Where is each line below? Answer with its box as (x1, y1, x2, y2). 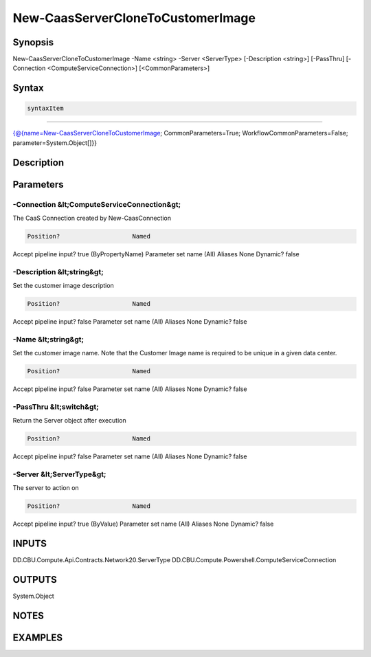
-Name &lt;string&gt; (12, 334, 85, 344)
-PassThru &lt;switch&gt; (12, 402, 99, 412)
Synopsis (12, 36, 54, 48)
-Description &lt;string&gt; (12, 267, 104, 276)
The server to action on (12, 484, 79, 492)
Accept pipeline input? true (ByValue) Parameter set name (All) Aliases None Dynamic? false (12, 520, 274, 528)
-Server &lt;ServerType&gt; (12, 469, 106, 479)
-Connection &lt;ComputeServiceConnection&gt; (12, 199, 181, 209)
